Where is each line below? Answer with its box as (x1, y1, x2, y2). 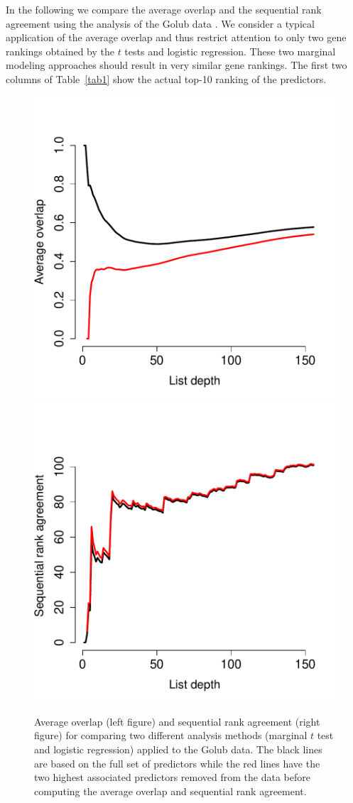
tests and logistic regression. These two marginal (124, 43, 336, 58)
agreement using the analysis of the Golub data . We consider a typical (6, 16, 315, 31)
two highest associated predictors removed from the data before (34, 770, 310, 785)
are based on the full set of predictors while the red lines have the (34, 755, 320, 770)
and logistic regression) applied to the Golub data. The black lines (34, 741, 322, 756)
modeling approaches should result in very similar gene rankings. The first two (6, 58, 347, 72)
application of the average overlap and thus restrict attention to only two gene (6, 30, 347, 45)
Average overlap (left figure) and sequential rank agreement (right (34, 714, 320, 728)
